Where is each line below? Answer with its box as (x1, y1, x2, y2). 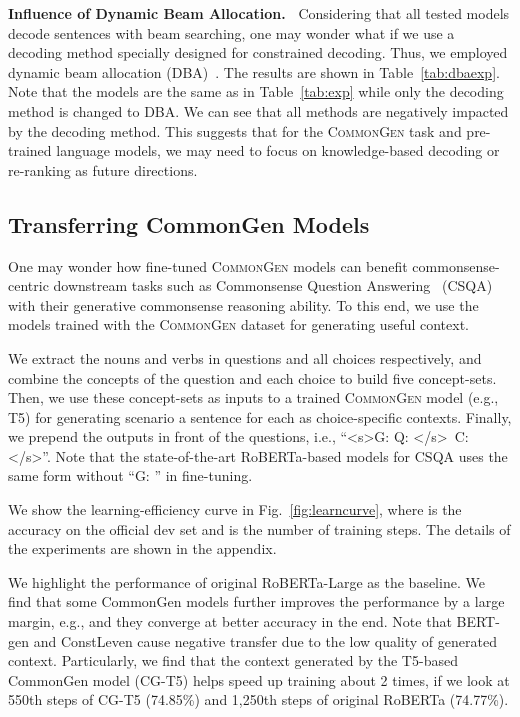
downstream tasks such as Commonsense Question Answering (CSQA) (53, 275, 493, 296)
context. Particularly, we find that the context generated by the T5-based (8, 650, 458, 671)
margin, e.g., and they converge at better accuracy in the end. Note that (8, 611, 452, 632)
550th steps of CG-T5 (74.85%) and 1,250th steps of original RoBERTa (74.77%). (8, 689, 509, 710)
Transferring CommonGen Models (8, 208, 370, 239)
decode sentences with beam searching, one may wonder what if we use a (8, 22, 455, 43)
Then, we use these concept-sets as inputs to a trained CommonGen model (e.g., (8, 387, 499, 408)
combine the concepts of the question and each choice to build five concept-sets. (8, 367, 497, 388)
